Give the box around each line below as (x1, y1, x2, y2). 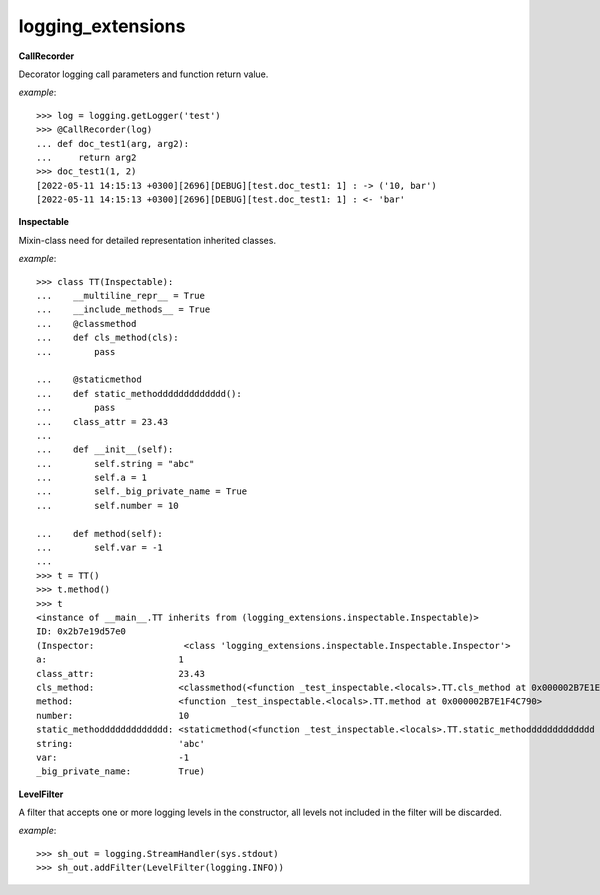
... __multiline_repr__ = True (36, 290, 205, 302)
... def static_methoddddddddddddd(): (36, 388, 242, 399)
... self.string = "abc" (36, 458, 195, 469)
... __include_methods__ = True (36, 304, 211, 315)
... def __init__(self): (36, 444, 174, 455)
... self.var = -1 (36, 542, 164, 554)
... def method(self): (36, 528, 164, 539)
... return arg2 (36, 151, 137, 163)
